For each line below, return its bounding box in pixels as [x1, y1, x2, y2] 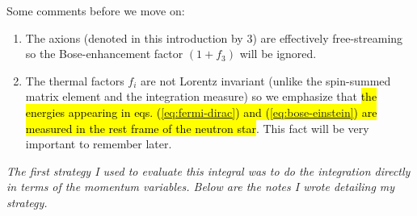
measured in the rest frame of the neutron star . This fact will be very [25, 119, 369, 136]
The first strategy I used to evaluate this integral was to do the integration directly [6, 162, 411, 179]
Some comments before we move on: [6, 2, 185, 19]
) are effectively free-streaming [252, 29, 403, 46]
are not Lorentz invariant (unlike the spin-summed [141, 72, 391, 89]
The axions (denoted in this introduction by [25, 29, 243, 46]
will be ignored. [239, 45, 317, 62]
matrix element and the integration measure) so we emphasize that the [25, 88, 377, 105]
